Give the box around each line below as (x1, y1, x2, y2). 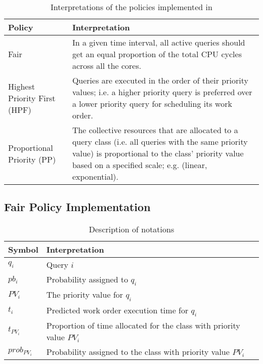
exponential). (72, 171, 119, 182)
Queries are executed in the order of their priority (72, 74, 248, 86)
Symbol (8, 244, 38, 256)
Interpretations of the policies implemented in (51, 1, 212, 13)
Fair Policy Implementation (4, 199, 151, 215)
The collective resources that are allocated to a (72, 124, 238, 136)
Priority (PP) (8, 153, 56, 165)
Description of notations (89, 223, 174, 235)
